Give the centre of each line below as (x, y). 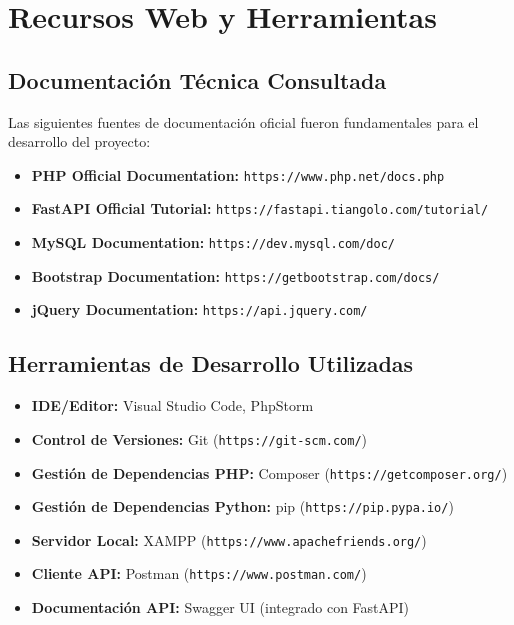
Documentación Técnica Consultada (197, 79)
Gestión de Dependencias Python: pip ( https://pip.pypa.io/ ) (242, 506)
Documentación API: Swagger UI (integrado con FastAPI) (220, 607)
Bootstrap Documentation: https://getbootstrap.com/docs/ (235, 275)
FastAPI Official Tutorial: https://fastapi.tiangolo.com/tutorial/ (260, 208)
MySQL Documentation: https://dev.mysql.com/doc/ (213, 242)
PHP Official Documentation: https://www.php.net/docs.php (238, 174)
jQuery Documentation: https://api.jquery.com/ (199, 309)
